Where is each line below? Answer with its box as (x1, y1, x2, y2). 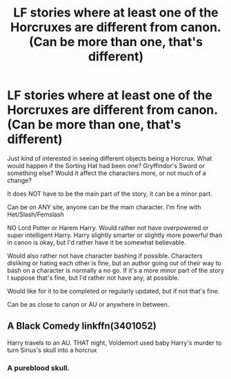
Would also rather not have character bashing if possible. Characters (7, 252, 203, 260)
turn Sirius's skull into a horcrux (7, 346, 98, 354)
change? (7, 176, 32, 184)
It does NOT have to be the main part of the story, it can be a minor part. (7, 189, 212, 198)
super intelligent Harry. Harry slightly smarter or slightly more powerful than (7, 231, 223, 239)
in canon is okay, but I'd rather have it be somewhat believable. (7, 238, 186, 246)
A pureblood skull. (7, 363, 70, 373)
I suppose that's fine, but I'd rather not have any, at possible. (7, 274, 179, 282)
